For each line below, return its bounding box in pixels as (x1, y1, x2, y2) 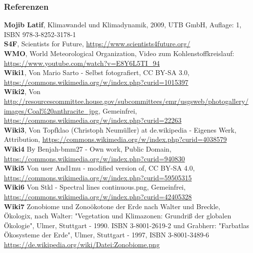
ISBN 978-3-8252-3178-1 (4, 29, 76, 39)
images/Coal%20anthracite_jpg (4, 105, 99, 116)
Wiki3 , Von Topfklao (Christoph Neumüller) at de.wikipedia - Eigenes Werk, (4, 124, 236, 135)
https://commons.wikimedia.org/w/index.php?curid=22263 (4, 115, 182, 125)
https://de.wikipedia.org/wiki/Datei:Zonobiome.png (4, 239, 160, 249)
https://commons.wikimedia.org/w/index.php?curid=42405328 (4, 191, 192, 201)
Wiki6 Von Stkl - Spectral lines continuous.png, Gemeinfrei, (4, 182, 186, 192)
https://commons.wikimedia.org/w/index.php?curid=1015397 (4, 77, 189, 87)
